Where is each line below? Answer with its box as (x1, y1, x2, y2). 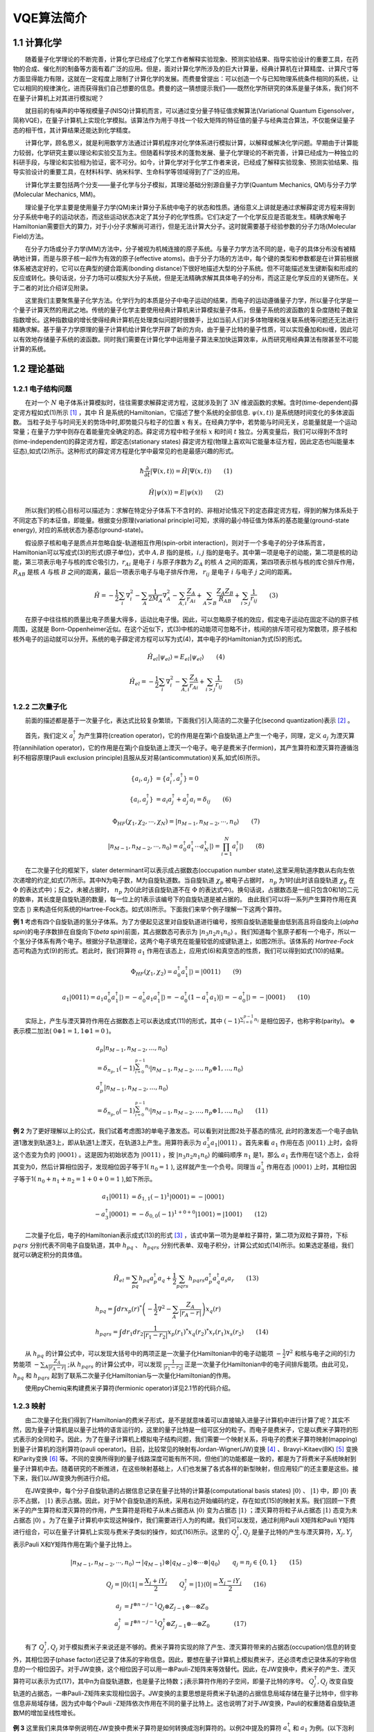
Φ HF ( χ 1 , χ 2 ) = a (130, 968, 178, 978)
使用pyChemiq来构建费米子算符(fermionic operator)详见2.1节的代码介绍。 (25, 1384, 235, 1393)
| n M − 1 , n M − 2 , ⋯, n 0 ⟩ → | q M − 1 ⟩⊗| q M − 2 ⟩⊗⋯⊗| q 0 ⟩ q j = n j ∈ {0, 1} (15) (70, 1558, 303, 1568)
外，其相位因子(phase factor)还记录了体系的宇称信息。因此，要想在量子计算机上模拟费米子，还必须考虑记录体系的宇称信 (12, 1656, 357, 1664)
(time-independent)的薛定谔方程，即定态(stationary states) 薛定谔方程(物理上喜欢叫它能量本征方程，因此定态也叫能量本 (12, 437, 355, 445)
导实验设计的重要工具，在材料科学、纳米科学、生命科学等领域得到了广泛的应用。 (12, 168, 244, 176)
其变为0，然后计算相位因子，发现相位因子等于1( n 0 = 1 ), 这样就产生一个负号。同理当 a (12, 1163, 261, 1172)
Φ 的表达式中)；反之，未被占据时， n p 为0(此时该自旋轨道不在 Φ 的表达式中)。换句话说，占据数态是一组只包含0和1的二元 (12, 885, 359, 895)
